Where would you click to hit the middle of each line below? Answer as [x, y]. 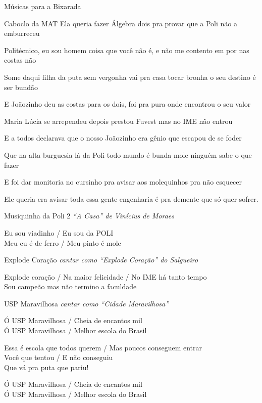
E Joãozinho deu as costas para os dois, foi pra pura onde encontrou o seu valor [127, 104]
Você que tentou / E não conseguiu [59, 357]
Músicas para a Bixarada [43, 6]
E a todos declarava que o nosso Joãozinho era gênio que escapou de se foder [123, 138]
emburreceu [22, 33]
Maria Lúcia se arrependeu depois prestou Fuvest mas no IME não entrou [118, 121]
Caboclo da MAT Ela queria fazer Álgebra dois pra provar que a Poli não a [121, 23]
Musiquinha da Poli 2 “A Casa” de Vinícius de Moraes [89, 216]
